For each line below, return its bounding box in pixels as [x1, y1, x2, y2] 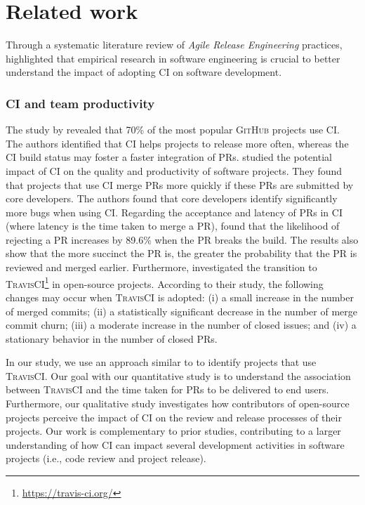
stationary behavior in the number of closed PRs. [6, 331, 218, 346]
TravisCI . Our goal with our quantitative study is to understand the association [6, 368, 351, 383]
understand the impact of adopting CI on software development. [6, 65, 282, 79]
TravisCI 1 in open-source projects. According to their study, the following [6, 274, 324, 291]
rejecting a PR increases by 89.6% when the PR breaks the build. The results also [6, 232, 359, 247]
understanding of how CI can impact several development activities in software [6, 437, 345, 452]
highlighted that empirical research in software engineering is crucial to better [6, 51, 340, 65]
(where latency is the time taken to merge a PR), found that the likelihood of [6, 218, 340, 233]
